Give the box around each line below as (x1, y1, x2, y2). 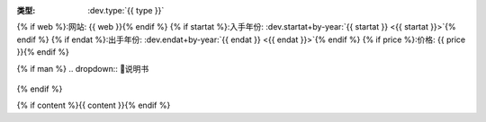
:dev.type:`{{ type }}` (87, 5, 165, 15)
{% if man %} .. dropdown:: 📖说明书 (16, 63, 149, 74)
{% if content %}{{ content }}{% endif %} (16, 100, 171, 111)
